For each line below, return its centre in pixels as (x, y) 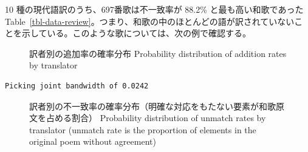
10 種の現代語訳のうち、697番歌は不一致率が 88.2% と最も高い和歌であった (154, 9)
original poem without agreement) (93, 141)
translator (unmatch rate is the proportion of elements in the (143, 129)
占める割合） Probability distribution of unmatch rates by (156, 118)
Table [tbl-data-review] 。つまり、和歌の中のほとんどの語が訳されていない (150, 21)
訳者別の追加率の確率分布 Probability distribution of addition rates (158, 53)
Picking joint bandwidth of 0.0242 (77, 86)
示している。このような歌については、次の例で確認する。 (136, 33)
